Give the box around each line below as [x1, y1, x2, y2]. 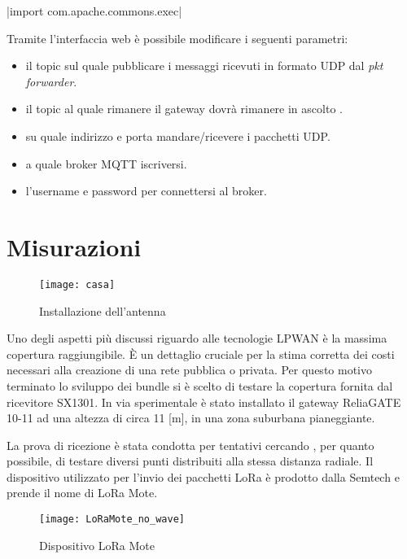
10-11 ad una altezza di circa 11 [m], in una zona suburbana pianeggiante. [7, 409, 375, 426]
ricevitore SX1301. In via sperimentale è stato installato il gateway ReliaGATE [7, 393, 401, 410]
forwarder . [25, 72, 77, 90]
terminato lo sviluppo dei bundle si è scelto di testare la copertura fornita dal [7, 377, 393, 394]
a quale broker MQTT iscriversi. [25, 155, 187, 172]
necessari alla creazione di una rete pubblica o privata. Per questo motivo [7, 361, 372, 378]
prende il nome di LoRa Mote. [7, 484, 158, 501]
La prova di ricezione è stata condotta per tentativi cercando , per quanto [7, 436, 374, 453]
